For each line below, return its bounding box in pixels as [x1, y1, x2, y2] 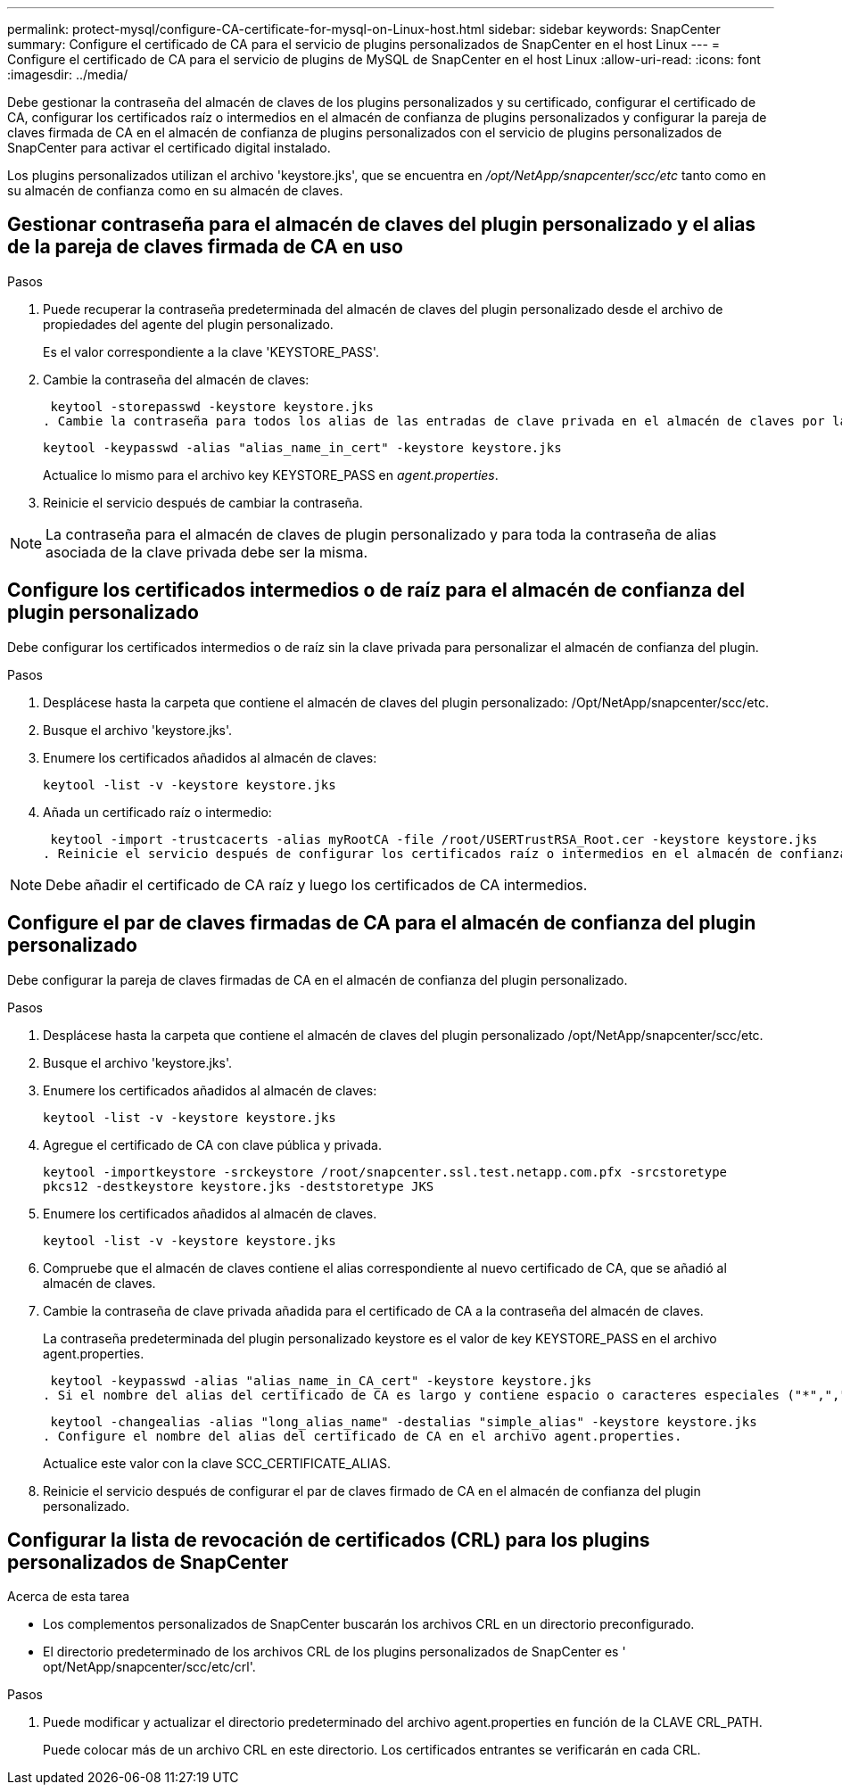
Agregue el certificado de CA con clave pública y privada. [43, 1136, 382, 1152]
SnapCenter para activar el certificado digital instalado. [7, 140, 331, 155]
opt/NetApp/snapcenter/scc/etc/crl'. [43, 1659, 256, 1675]
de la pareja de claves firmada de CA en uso [7, 235, 403, 259]
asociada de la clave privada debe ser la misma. [45, 542, 368, 561]
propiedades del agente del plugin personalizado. [43, 316, 334, 332]
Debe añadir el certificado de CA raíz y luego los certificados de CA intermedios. [45, 875, 588, 894]
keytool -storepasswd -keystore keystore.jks [50, 399, 374, 414]
